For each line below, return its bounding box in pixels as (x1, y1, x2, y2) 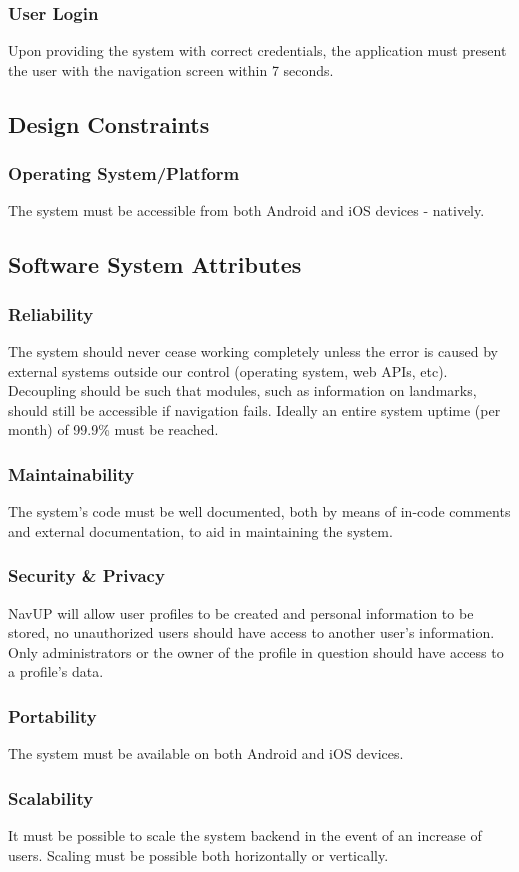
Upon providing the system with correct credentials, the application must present (8, 40, 507, 61)
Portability (8, 703, 97, 728)
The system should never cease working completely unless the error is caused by (8, 341, 498, 361)
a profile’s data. (8, 661, 104, 682)
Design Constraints (8, 108, 210, 139)
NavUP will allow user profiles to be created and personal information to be (8, 602, 474, 623)
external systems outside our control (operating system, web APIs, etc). (8, 360, 448, 381)
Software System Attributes (8, 249, 302, 280)
